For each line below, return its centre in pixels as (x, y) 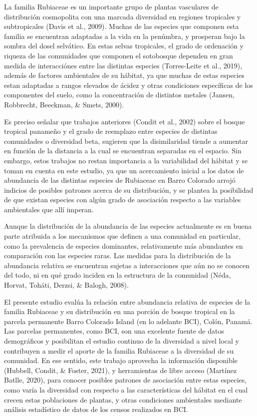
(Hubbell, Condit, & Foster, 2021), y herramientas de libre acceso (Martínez (121, 370)
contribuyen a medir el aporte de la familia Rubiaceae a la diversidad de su (119, 350)
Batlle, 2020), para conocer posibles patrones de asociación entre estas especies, (126, 380)
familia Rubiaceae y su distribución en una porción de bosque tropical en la (120, 311)
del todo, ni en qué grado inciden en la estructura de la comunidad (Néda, (118, 275)
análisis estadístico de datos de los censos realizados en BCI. (96, 409)
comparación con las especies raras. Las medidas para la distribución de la (118, 255)
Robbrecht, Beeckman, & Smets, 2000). (64, 104)
